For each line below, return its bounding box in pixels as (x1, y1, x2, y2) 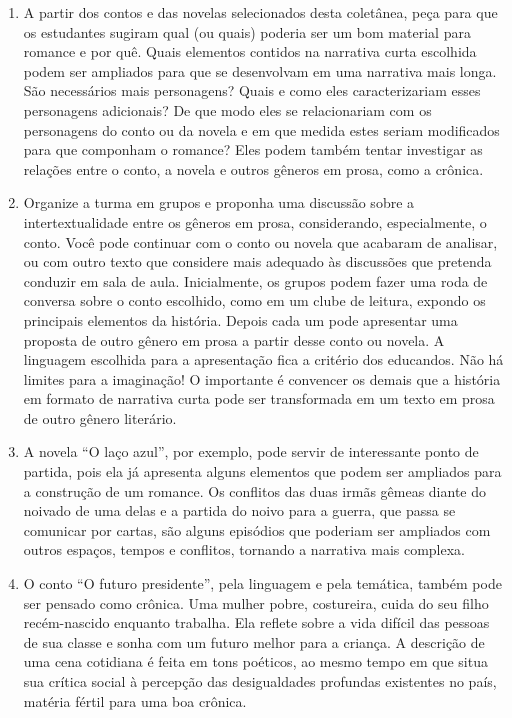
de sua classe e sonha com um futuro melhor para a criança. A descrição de (23, 631, 485, 652)
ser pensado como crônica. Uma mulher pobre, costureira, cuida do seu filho (23, 592, 489, 613)
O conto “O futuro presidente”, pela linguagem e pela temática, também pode (23, 573, 502, 594)
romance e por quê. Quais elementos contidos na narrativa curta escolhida (23, 41, 477, 62)
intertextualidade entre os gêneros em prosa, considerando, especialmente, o (23, 211, 487, 232)
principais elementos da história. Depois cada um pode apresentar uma (23, 309, 458, 330)
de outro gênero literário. (23, 407, 177, 428)
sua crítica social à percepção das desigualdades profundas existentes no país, (23, 671, 497, 691)
